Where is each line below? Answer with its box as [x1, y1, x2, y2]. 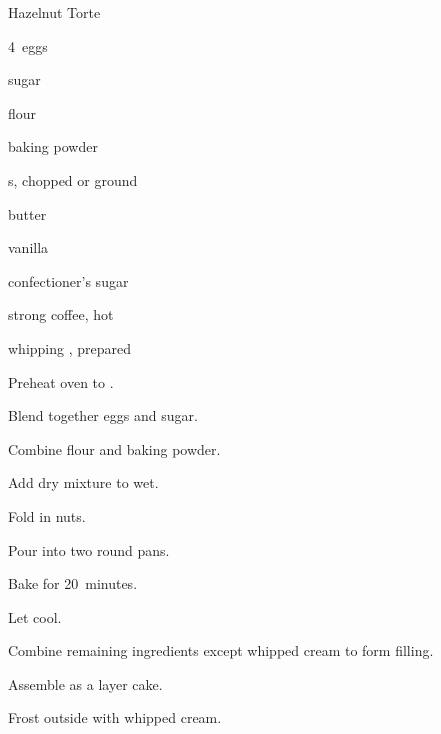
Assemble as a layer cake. [8, 673, 163, 694]
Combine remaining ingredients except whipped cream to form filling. [8, 640, 434, 661]
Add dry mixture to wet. [8, 472, 159, 493]
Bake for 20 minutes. [8, 573, 138, 594]
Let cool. [8, 606, 62, 627]
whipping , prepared [8, 337, 132, 358]
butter [8, 203, 47, 224]
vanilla [8, 237, 49, 258]
